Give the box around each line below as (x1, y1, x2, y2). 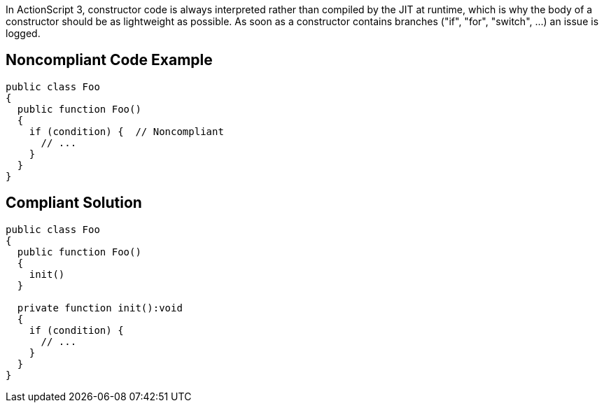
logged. (6, 27, 41, 39)
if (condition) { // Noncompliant (29, 125, 224, 137)
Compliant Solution (6, 194, 142, 212)
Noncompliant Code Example (6, 51, 213, 69)
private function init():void (17, 302, 183, 314)
